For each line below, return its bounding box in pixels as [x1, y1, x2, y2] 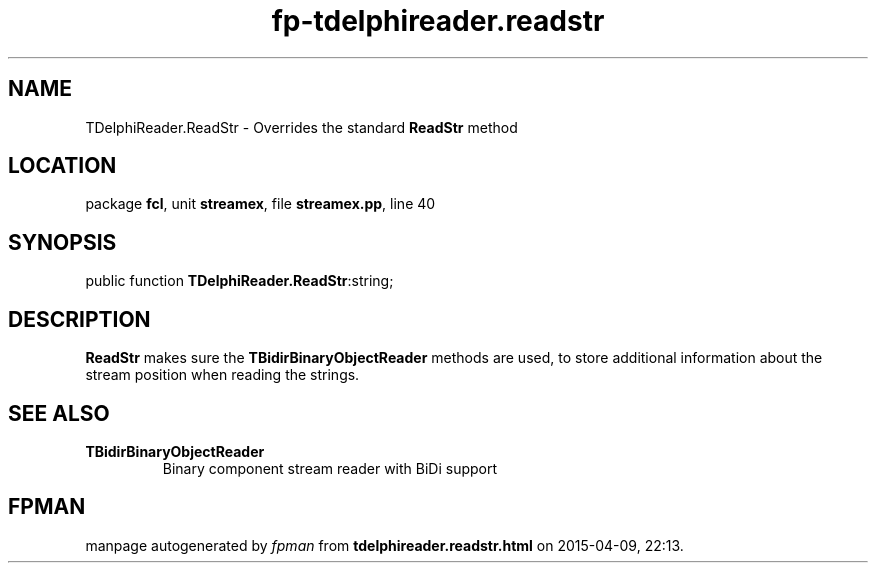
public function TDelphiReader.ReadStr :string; [85, 272, 394, 290]
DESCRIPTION [8, 306, 151, 332]
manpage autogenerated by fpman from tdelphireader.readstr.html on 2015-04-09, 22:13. [85, 536, 684, 554]
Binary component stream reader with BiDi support [162, 459, 498, 477]
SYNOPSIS [8, 229, 117, 255]
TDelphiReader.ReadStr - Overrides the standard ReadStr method [85, 118, 518, 136]
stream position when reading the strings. [85, 366, 360, 384]
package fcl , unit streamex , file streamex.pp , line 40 [85, 195, 436, 213]
